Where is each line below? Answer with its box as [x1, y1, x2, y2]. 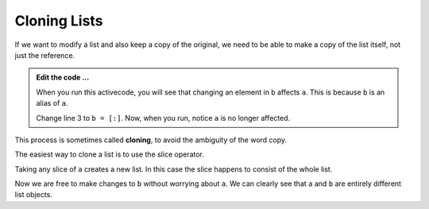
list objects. [14, 190, 53, 199]
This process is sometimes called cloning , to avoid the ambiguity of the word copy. [14, 135, 288, 145]
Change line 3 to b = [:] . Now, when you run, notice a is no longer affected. [36, 113, 291, 122]
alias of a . [36, 99, 68, 108]
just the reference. [14, 50, 75, 60]
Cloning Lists [14, 12, 103, 29]
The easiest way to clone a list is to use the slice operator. [14, 149, 204, 159]
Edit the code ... [36, 72, 90, 83]
